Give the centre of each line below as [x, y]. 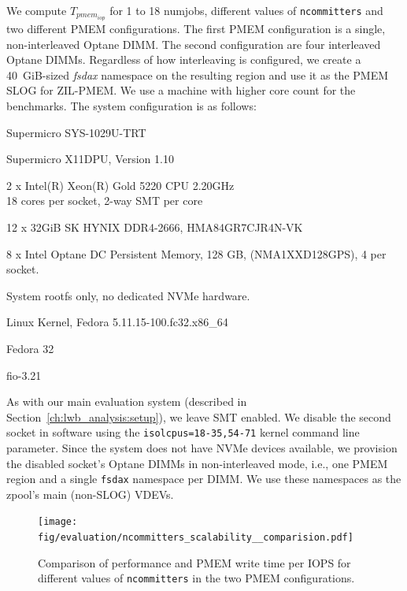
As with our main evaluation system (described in [127, 401]
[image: [58, 522]
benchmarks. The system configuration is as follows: [131, 106]
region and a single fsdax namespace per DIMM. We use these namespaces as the [204, 479]
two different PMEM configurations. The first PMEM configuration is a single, [196, 29]
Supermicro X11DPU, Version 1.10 [90, 159]
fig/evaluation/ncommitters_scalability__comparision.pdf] [196, 538]
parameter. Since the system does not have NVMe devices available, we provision [202, 448]
